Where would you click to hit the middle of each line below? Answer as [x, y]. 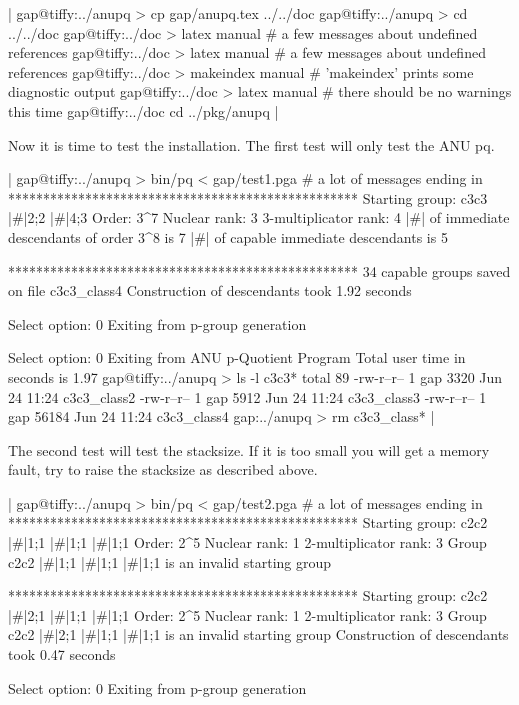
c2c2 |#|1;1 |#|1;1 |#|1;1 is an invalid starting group [170, 561]
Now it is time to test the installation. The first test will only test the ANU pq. [251, 144]
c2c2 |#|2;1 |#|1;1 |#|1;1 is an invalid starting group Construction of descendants [258, 634]
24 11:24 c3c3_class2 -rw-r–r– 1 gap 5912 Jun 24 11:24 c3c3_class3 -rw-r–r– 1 [247, 396]
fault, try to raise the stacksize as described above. [163, 469]
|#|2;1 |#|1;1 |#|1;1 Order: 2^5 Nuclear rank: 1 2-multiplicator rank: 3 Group [247, 614]
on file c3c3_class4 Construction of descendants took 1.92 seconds [210, 290]
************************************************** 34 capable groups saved [259, 270]
